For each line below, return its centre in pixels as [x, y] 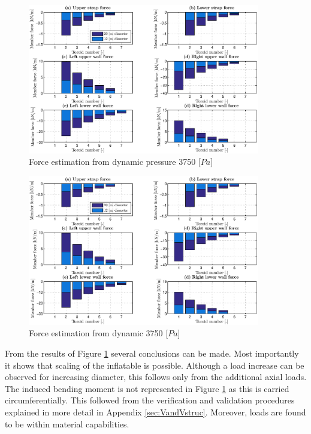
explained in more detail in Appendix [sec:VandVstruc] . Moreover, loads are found [155, 412]
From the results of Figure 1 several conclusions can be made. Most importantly [152, 353]
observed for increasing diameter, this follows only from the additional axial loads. [156, 377]
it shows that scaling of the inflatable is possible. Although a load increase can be [155, 365]
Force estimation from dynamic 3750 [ [99, 333]
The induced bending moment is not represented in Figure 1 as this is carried [147, 388]
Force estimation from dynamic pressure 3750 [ [115, 162]
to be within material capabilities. [67, 424]
